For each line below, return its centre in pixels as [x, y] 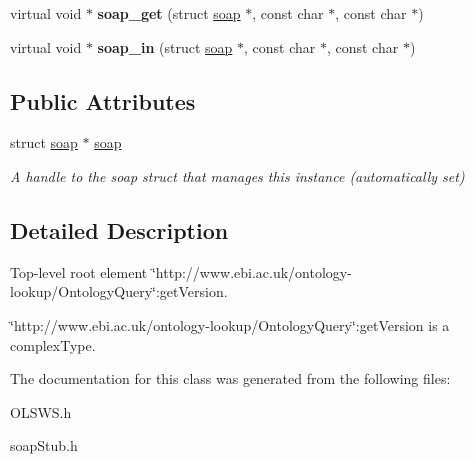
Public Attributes [103, 100]
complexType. [53, 344]
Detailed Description [119, 229]
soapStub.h [44, 445]
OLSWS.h [41, 411]
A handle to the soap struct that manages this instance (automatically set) [237, 175]
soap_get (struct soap [169, 13]
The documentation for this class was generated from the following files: [230, 378]
